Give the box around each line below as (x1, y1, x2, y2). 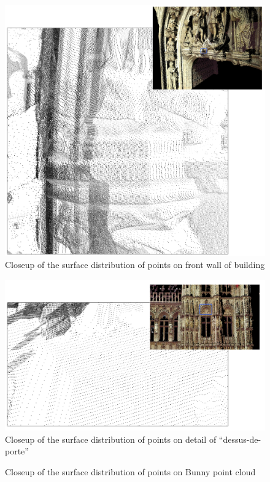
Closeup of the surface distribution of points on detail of (5, 432, 217, 445)
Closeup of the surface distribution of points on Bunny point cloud (5, 465, 256, 478)
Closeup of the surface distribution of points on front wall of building (5, 258, 265, 271)
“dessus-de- (218, 432, 261, 445)
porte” (5, 445, 29, 457)
